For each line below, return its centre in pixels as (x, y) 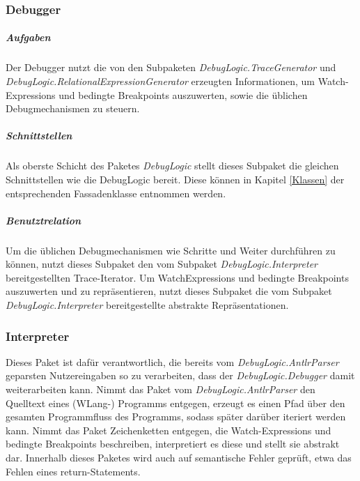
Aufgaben (28, 37)
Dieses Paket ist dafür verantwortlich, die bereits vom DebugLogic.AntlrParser (172, 361)
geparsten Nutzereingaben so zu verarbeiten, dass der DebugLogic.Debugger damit (180, 375)
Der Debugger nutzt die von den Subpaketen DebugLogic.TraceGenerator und (171, 67)
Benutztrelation (44, 220)
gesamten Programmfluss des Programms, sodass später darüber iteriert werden (176, 417)
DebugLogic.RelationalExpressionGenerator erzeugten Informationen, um (161, 81)
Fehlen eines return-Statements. (73, 471)
